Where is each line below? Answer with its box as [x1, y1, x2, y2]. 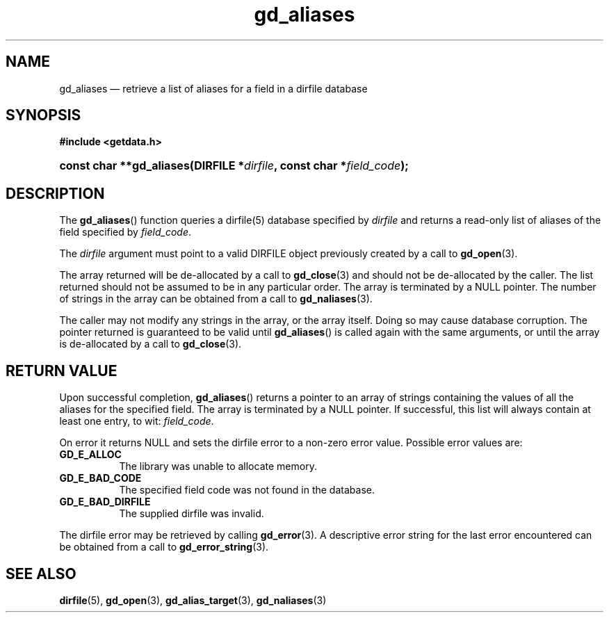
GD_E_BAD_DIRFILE [59, 496, 151, 508]
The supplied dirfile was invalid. [119, 507, 264, 520]
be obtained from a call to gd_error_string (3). [59, 541, 269, 553]
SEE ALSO [6, 564, 76, 583]
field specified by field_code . [59, 226, 192, 238]
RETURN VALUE [6, 361, 117, 380]
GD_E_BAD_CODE [59, 472, 142, 485]
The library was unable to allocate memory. [119, 460, 317, 473]
